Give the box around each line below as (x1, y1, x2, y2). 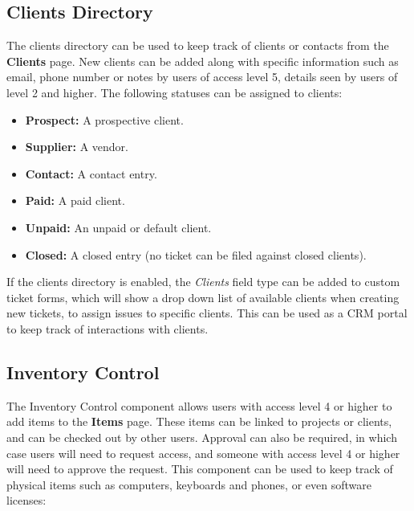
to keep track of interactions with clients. (6, 320, 209, 337)
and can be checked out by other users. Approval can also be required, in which (6, 428, 397, 445)
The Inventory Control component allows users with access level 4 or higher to (6, 397, 392, 414)
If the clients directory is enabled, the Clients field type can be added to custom (6, 273, 400, 290)
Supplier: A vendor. (25, 138, 128, 155)
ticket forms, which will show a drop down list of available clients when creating (6, 288, 400, 305)
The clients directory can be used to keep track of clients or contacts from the (6, 37, 389, 54)
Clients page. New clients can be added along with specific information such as (6, 52, 399, 69)
